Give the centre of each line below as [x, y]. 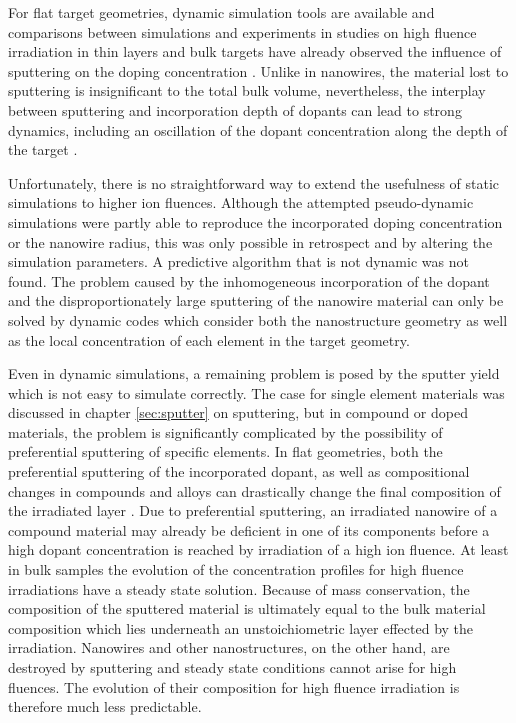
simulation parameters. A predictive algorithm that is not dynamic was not [238, 261]
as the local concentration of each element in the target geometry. [209, 339]
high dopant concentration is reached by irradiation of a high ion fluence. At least [258, 549]
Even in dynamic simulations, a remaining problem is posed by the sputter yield [254, 373]
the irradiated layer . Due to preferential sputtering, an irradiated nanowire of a [253, 510]
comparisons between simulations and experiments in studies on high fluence [242, 31]
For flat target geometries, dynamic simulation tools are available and [221, 12]
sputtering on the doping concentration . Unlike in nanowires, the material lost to [258, 70]
